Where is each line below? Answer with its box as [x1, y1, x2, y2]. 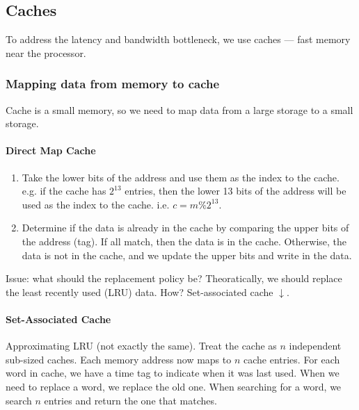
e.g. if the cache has [22, 183, 106, 198]
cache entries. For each [243, 352, 340, 366]
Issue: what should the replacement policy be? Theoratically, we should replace [6, 271, 342, 286]
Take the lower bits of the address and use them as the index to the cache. [22, 170, 340, 184]
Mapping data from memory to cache [6, 75, 220, 92]
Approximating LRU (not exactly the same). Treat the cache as [6, 338, 277, 353]
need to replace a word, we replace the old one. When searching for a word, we [6, 379, 342, 393]
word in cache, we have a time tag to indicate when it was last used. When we [6, 366, 340, 380]
